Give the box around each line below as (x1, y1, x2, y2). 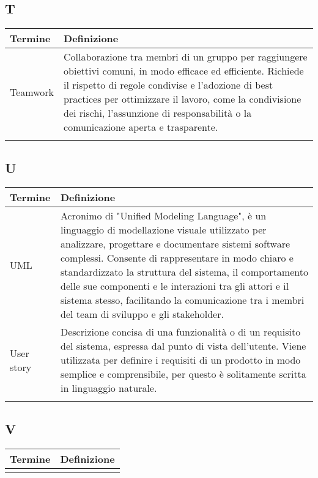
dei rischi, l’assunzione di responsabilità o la (64, 106, 252, 120)
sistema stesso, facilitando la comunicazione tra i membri (60, 293, 305, 307)
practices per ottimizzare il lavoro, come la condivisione (64, 92, 301, 106)
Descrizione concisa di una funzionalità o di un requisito (60, 325, 301, 339)
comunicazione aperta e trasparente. (64, 120, 218, 134)
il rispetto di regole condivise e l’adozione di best (64, 78, 273, 92)
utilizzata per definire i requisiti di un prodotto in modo (60, 353, 301, 367)
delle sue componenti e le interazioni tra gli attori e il (60, 279, 289, 293)
